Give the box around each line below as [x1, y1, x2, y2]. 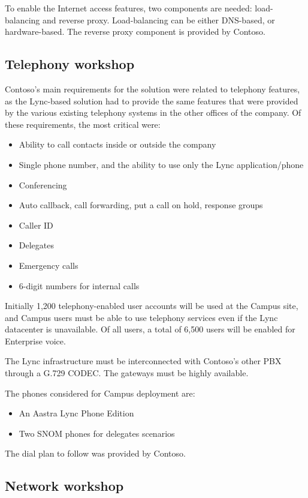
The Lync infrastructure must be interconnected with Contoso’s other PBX [5, 355, 282, 367]
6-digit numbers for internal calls [19, 279, 140, 292]
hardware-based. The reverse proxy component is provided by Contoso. [5, 25, 265, 38]
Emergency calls [19, 259, 78, 271]
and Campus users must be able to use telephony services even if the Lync [5, 311, 278, 323]
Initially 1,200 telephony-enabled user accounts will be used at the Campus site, [5, 299, 298, 312]
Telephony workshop [5, 55, 135, 73]
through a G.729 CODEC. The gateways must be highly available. [5, 367, 249, 379]
